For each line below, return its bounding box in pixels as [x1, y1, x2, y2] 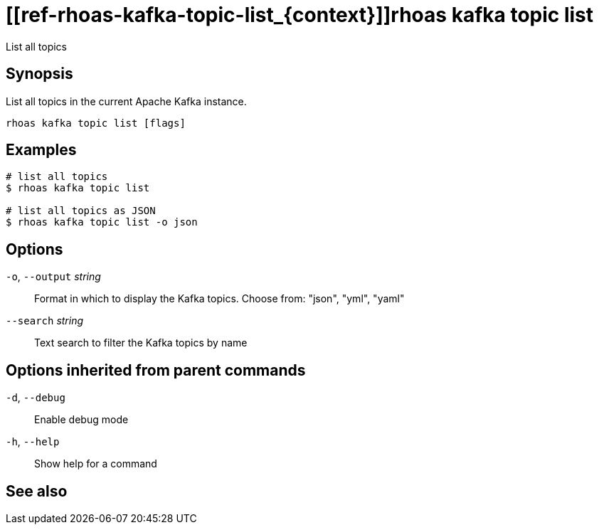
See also [6, 482, 68, 500]
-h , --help [6, 435, 60, 448]
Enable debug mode [34, 413, 129, 426]
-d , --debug [6, 391, 65, 404]
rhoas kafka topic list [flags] [6, 117, 186, 129]
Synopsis [6, 65, 73, 83]
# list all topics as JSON [6, 205, 156, 217]
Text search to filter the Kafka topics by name [34, 336, 248, 349]
